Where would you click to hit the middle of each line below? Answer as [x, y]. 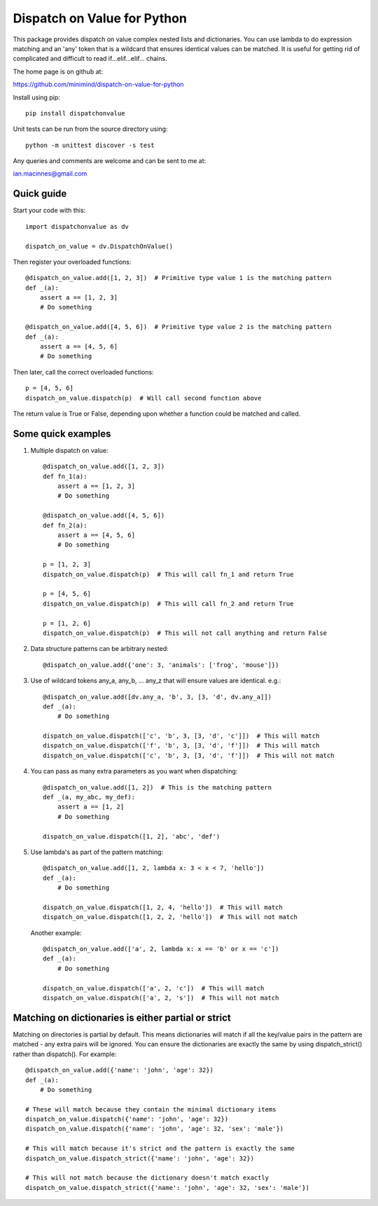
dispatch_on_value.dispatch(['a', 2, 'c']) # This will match [154, 988]
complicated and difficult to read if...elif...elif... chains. [90, 59]
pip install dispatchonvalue [75, 113]
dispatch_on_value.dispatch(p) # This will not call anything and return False [185, 633]
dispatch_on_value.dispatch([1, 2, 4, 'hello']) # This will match [163, 907]
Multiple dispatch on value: [69, 450]
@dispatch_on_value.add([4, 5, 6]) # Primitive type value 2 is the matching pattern [178, 327]
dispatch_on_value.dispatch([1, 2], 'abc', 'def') [132, 836]
